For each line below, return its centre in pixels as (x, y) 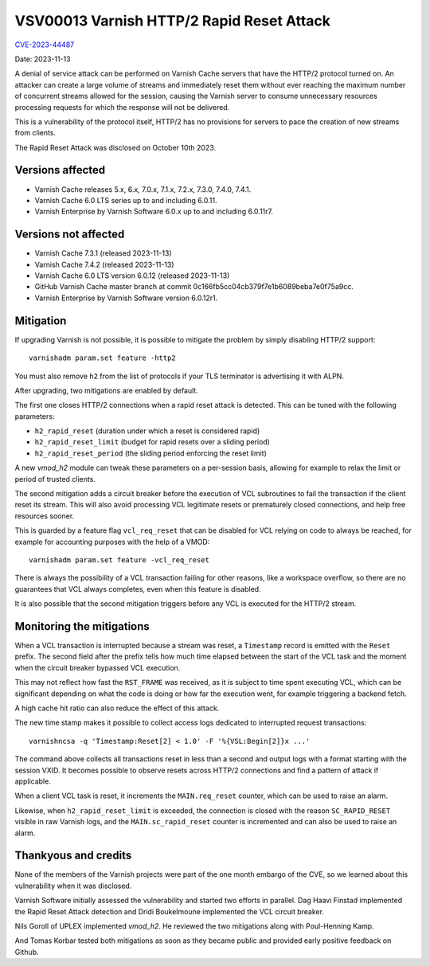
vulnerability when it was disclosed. (73, 886)
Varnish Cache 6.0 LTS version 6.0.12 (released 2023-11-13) (132, 276)
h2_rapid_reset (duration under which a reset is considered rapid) (147, 431)
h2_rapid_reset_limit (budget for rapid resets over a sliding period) (152, 442)
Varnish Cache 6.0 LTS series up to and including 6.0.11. (126, 200)
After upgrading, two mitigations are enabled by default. (106, 390)
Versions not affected (70, 235)
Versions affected (60, 170)
